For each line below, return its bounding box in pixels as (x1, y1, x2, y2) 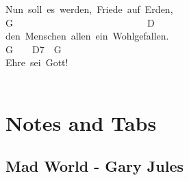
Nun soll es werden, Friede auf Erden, (5, 2, 173, 16)
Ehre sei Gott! (5, 55, 68, 70)
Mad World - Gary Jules (5, 155, 184, 177)
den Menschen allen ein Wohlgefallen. (5, 29, 169, 43)
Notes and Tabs (5, 108, 157, 136)
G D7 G (5, 42, 62, 56)
